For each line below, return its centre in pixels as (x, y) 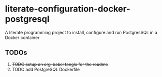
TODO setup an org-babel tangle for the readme (60, 64)
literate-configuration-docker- (68, 9)
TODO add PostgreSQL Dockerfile (46, 69)
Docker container (22, 38)
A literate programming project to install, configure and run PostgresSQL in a (81, 32)
